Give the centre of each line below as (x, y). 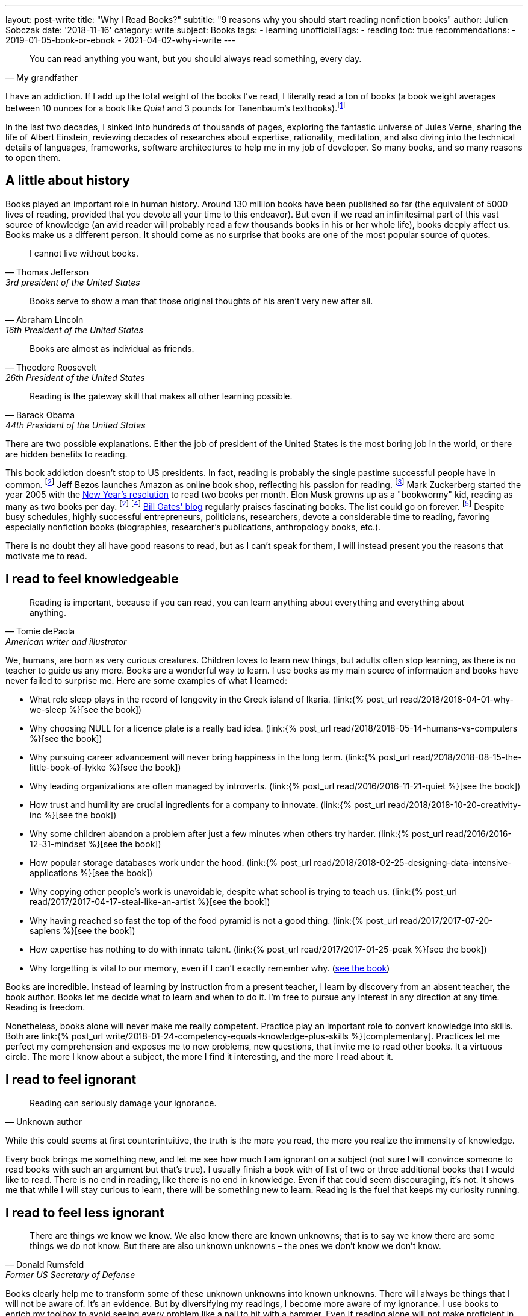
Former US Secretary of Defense (70, 1275)
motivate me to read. (46, 556)
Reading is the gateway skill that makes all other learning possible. (161, 396)
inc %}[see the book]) (73, 815)
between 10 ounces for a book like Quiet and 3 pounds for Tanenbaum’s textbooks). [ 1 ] (175, 107)
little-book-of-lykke (68, 767)
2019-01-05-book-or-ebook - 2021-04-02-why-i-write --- (121, 40)
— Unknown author (44, 1121)
